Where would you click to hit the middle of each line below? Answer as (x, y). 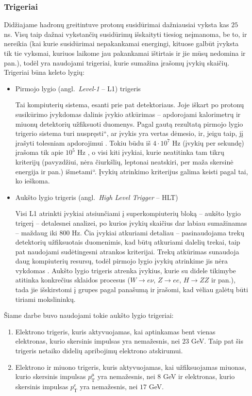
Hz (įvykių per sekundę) (208, 142)
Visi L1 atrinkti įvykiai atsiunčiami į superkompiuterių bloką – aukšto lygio (128, 213)
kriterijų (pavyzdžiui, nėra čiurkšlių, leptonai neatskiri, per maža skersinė (124, 161)
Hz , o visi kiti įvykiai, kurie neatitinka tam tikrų (151, 152)
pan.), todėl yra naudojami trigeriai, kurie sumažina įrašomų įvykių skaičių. (117, 62)
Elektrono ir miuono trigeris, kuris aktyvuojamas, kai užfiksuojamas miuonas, (131, 367)
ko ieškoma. (33, 181)
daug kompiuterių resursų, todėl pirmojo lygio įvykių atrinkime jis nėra (122, 261)
